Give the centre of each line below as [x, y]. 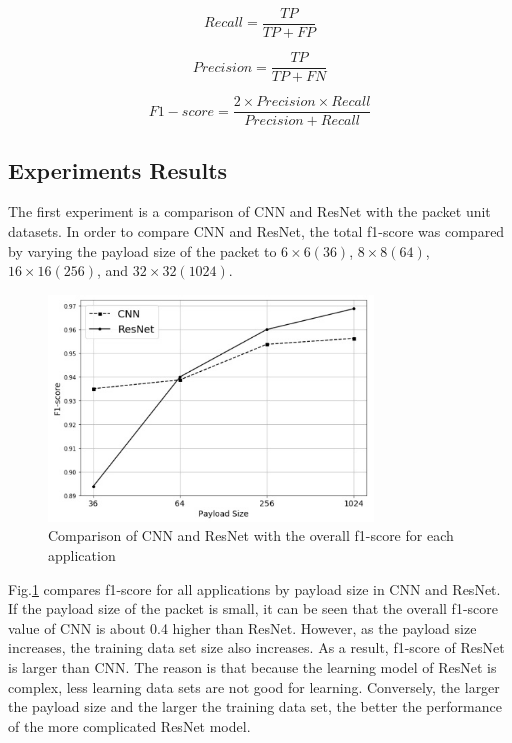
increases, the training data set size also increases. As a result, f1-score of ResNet [256, 647]
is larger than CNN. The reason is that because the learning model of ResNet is [252, 667]
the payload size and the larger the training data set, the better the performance [255, 706]
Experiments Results [118, 169]
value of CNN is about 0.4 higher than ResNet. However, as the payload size [242, 627]
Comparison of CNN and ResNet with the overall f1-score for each [251, 535]
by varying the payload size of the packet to [142, 250]
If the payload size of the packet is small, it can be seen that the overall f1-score [253, 608]
